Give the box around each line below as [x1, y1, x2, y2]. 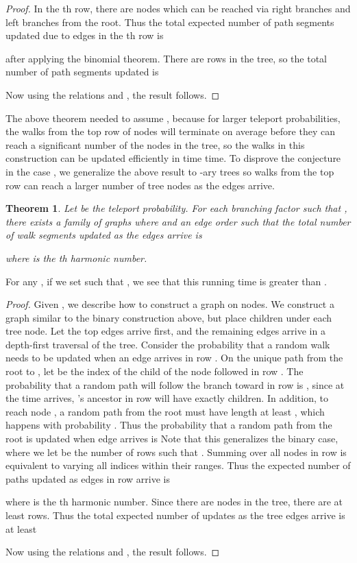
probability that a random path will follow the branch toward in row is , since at [5, 377, 345, 392]
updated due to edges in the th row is [5, 28, 164, 43]
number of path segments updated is [5, 64, 159, 79]
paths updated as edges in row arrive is [5, 471, 170, 486]
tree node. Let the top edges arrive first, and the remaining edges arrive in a [5, 324, 325, 338]
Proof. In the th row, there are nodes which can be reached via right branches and [5, 1, 351, 15]
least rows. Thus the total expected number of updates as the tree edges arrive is [5, 508, 345, 522]
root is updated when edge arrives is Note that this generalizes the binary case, [5, 431, 338, 446]
